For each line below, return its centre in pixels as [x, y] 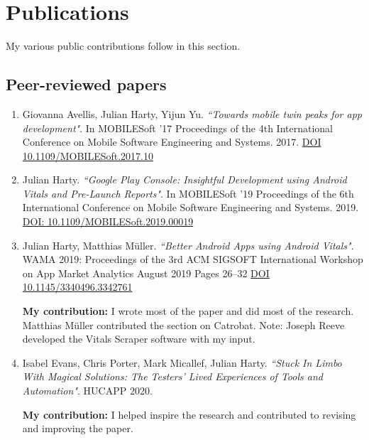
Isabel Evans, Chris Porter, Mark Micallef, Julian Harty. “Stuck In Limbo [182, 362]
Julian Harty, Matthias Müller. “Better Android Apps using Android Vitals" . [188, 245]
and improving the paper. [78, 428]
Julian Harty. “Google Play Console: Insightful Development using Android [184, 179]
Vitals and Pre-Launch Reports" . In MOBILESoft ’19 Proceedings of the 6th [188, 193]
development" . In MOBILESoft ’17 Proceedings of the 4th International [177, 128]
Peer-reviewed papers [86, 84]
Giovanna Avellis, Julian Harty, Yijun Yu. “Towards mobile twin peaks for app [192, 113]
